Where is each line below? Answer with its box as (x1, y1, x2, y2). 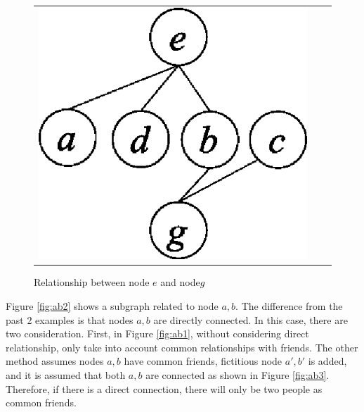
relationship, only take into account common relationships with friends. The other (6, 339, 358, 354)
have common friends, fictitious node (124, 354, 282, 368)
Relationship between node (34, 275, 150, 289)
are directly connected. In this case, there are (153, 312, 348, 327)
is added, (308, 354, 347, 368)
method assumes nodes (6, 354, 104, 368)
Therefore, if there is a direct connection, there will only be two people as (6, 381, 323, 396)
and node (160, 275, 200, 289)
